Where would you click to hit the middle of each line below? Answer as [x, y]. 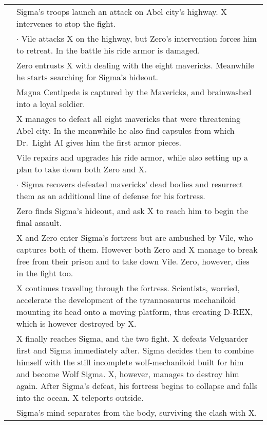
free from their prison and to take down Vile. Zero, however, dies [133, 261]
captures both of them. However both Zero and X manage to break [137, 249]
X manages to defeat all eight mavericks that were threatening [129, 119]
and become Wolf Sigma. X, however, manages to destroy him [128, 374]
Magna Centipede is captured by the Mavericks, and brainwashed [134, 92]
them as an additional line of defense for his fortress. [111, 196]
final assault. [39, 223]
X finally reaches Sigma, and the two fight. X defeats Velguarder [132, 338]
